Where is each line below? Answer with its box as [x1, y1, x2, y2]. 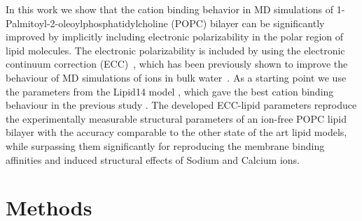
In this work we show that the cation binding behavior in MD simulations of [6, 2, 334, 16]
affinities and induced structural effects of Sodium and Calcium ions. [6, 152, 300, 167]
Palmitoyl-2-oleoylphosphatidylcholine [6, 15, 168, 30]
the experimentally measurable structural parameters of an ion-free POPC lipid [6, 111, 347, 125]
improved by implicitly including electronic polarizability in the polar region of [6, 29, 344, 44]
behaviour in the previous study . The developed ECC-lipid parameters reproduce [6, 98, 357, 112]
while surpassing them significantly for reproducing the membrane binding [6, 138, 325, 153]
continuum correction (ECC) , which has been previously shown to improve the [6, 56, 348, 71]
